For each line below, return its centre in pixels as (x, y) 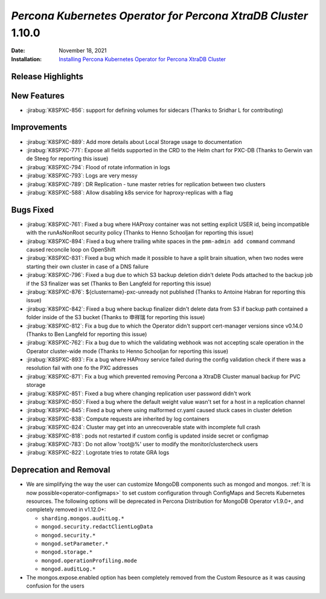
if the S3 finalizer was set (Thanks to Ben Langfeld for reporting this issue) (119, 283)
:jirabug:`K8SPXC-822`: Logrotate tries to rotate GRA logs (98, 453)
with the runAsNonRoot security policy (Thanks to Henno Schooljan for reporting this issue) (140, 233)
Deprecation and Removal (61, 470)
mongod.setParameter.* (75, 544)
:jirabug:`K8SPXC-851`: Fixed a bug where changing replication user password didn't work (139, 393)
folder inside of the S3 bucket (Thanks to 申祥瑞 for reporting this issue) (116, 317)
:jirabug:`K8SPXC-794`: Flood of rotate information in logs (98, 167)
